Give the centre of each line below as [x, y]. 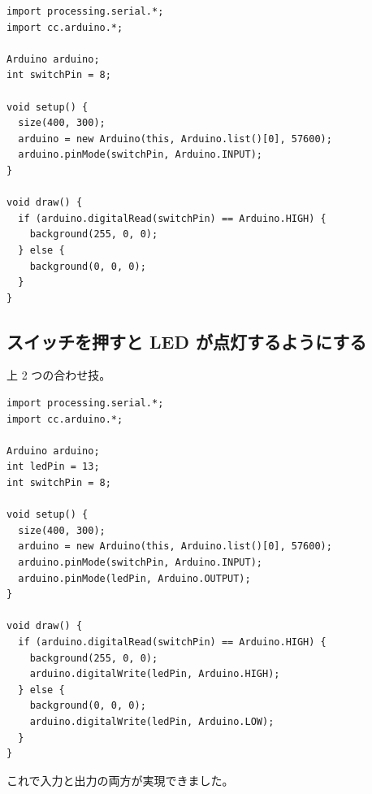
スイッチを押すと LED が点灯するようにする [187, 341]
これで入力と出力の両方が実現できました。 [120, 780]
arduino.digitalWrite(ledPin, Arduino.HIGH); [155, 674]
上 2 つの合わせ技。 [59, 375]
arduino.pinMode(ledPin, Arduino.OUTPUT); [134, 578]
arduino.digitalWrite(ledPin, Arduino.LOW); [152, 721]
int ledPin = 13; [53, 467]
